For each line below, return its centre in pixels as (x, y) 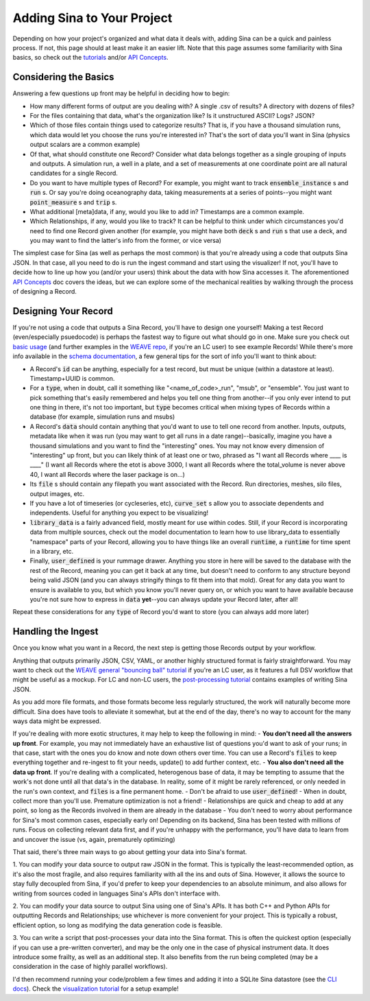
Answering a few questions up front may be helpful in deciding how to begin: (121, 93)
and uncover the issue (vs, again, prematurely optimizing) (94, 839)
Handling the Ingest (56, 632)
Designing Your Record (63, 311)
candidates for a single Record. (74, 173)
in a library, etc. (52, 551)
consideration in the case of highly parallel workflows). (90, 967)
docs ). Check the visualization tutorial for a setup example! (96, 989)
